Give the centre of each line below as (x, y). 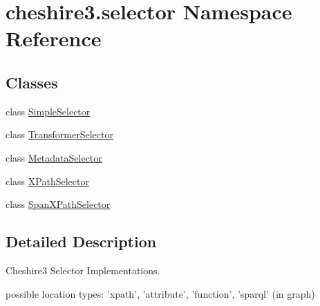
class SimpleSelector (48, 111)
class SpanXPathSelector (58, 204)
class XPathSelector (47, 181)
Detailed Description (81, 241)
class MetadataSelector (54, 157)
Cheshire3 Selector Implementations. (83, 270)
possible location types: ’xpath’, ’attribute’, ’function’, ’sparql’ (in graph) (160, 293)
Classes (32, 82)
